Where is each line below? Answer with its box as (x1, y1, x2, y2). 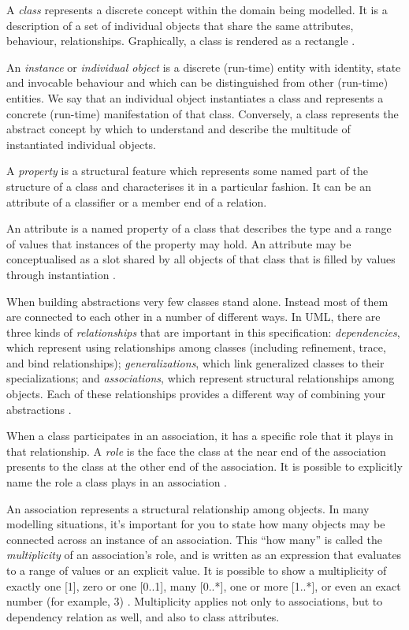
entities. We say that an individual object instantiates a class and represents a (6, 89, 384, 106)
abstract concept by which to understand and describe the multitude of (6, 121, 351, 137)
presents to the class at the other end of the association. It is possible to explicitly (6, 458, 403, 475)
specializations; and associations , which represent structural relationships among (6, 370, 395, 386)
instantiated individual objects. (6, 136, 156, 152)
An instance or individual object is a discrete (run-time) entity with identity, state (6, 58, 401, 75)
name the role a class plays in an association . (6, 474, 228, 490)
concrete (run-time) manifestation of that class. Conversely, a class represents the (6, 105, 399, 121)
